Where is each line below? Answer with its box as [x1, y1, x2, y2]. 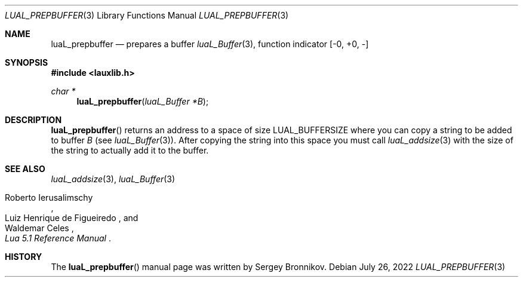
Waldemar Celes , [5, 223, 74, 233]
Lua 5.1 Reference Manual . [5, 233, 111, 243]
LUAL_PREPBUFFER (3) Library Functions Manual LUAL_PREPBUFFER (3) [5, 10, 289, 20]
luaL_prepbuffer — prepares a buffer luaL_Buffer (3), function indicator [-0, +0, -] [51, 39, 369, 49]
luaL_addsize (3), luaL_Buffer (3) [51, 174, 176, 184]
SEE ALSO [5, 164, 45, 174]
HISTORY [5, 252, 42, 262]
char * [51, 86, 76, 96]
